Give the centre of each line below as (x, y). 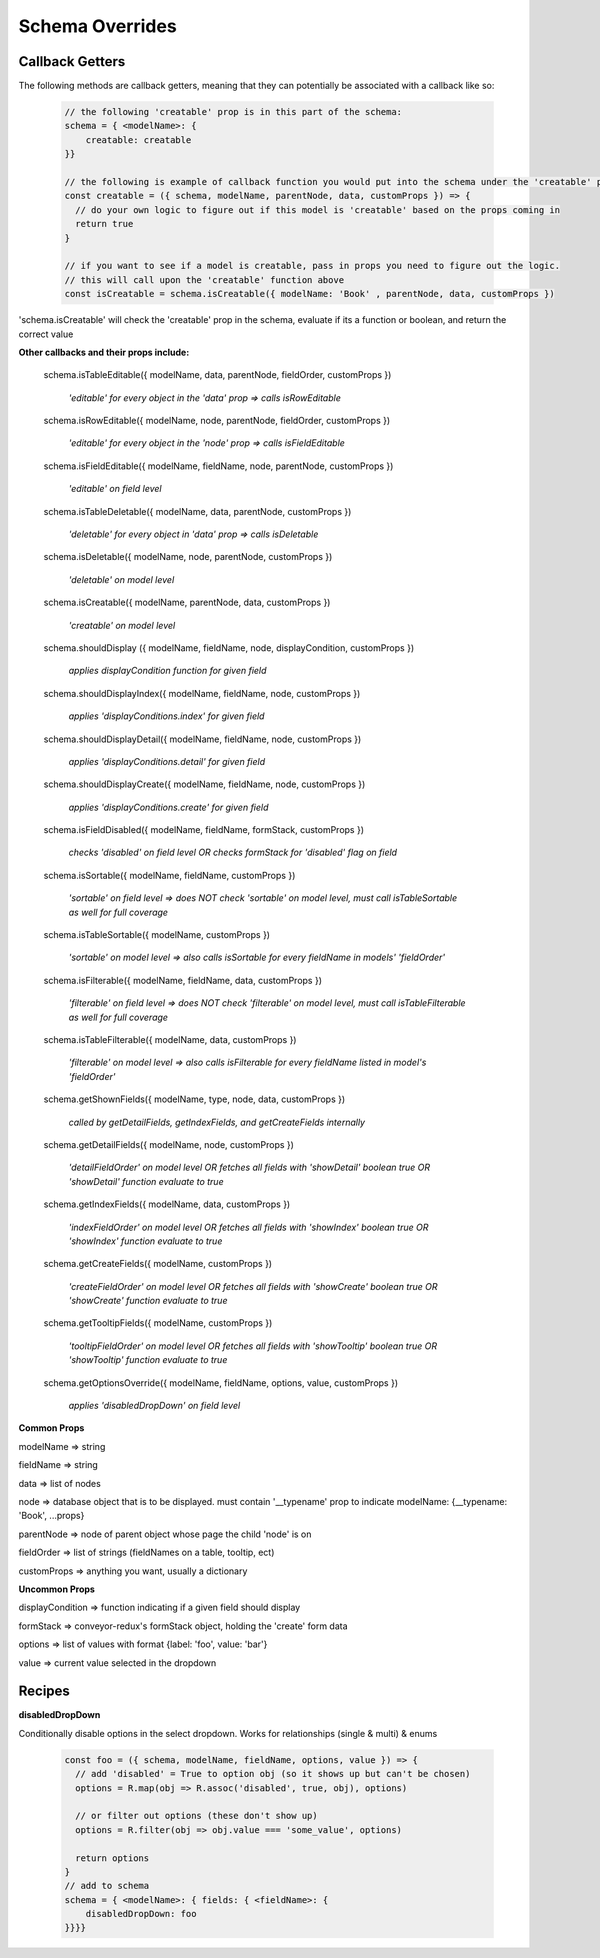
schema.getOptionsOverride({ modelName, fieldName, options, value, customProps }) (221, 1382)
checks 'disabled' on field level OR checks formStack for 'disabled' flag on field (233, 852)
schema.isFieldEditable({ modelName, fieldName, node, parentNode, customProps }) (218, 466)
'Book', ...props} (51, 1516)
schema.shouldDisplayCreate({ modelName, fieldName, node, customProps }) (204, 784)
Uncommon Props (56, 1589)
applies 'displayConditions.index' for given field (166, 716)
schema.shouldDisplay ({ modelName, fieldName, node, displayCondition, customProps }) (229, 647)
